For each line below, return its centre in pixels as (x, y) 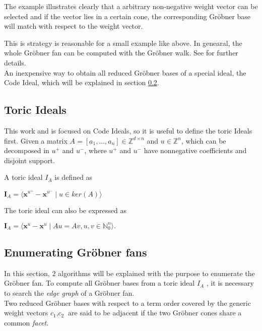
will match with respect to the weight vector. (74, 26)
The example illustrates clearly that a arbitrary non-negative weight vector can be (131, 6)
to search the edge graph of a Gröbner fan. (69, 293)
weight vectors (26, 313)
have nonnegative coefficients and (195, 150)
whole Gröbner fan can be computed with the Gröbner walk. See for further (121, 53)
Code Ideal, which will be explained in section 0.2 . (82, 82)
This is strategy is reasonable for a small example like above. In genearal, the (123, 43)
